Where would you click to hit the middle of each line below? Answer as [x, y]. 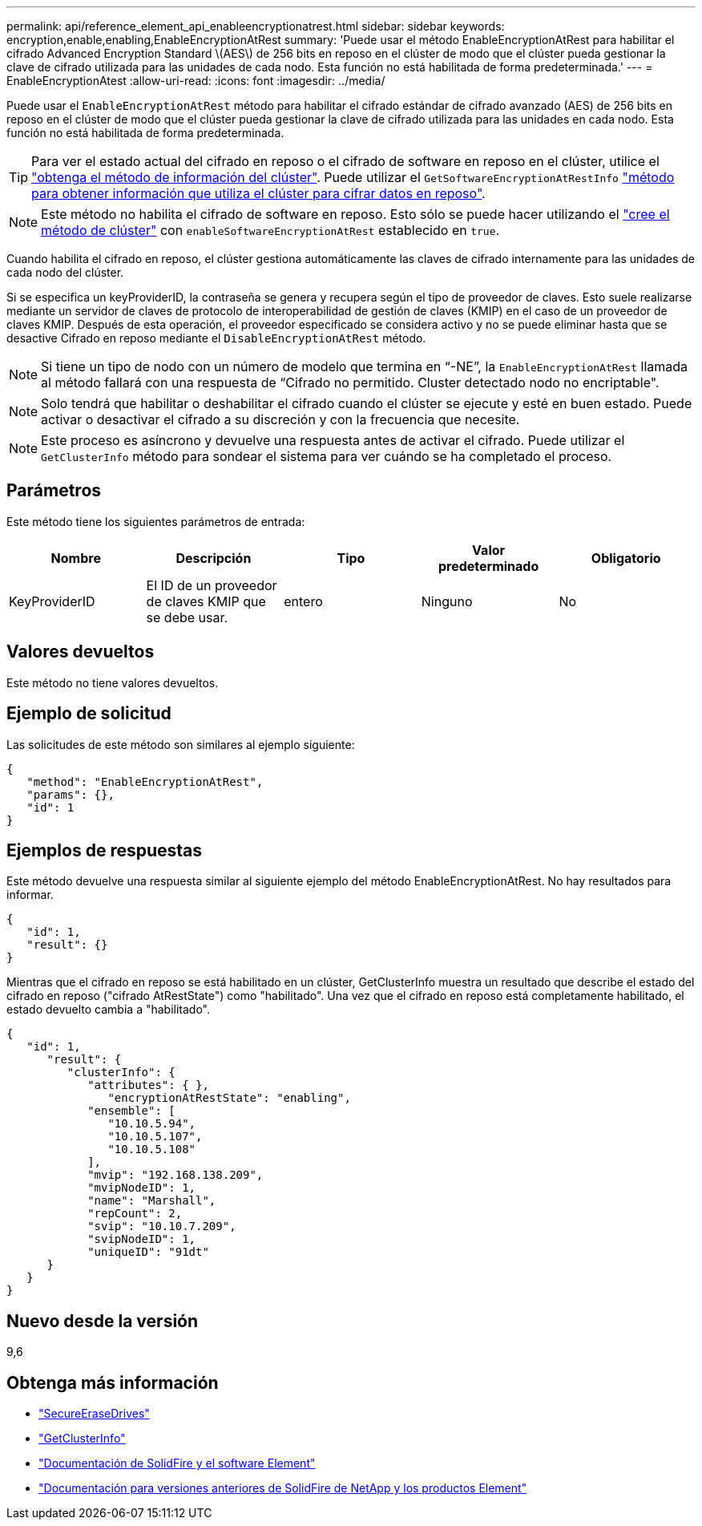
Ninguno [447, 601]
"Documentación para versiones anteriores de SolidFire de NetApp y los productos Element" [283, 1488]
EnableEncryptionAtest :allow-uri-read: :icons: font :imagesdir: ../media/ [196, 81]
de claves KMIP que [206, 601]
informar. [30, 895]
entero [303, 601]
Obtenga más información [113, 1382]
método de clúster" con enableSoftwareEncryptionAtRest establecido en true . [270, 230]
